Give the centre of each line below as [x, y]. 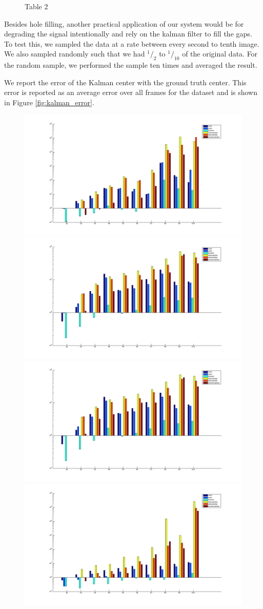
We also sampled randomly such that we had [75, 54]
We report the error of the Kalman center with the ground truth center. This [125, 82]
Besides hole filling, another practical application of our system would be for [124, 23]
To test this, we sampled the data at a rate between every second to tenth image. [132, 43]
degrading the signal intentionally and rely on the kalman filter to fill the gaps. [128, 34]
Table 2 [36, 6]
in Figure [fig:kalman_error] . [49, 102]
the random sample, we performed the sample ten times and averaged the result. [131, 65]
